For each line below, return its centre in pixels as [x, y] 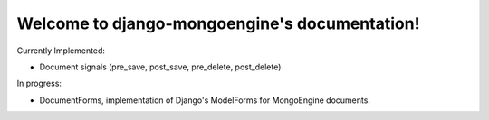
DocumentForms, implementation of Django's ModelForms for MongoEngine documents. [205, 100]
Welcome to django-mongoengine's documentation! [218, 23]
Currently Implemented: [61, 51]
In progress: [39, 83]
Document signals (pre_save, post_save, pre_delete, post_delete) [160, 67]
